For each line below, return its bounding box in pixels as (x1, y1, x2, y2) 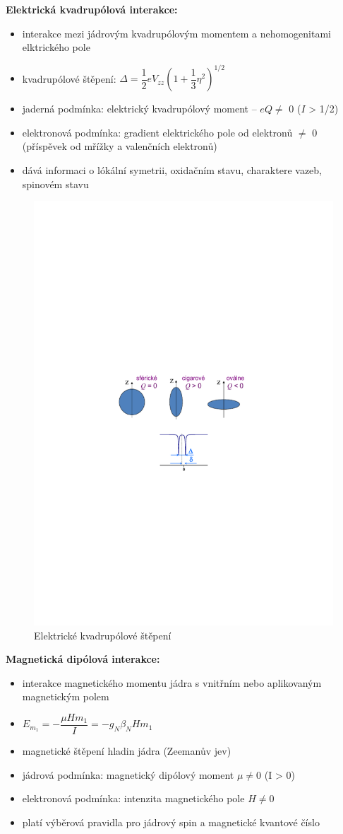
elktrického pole (22, 40, 90, 54)
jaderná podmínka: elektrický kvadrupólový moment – (22, 101, 257, 116)
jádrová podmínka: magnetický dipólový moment (22, 767, 234, 782)
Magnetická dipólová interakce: (6, 651, 160, 666)
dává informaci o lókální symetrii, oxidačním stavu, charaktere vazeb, (22, 163, 322, 178)
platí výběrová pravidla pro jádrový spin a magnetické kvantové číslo (22, 814, 320, 829)
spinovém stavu (22, 176, 89, 191)
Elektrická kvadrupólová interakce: (6, 2, 178, 16)
